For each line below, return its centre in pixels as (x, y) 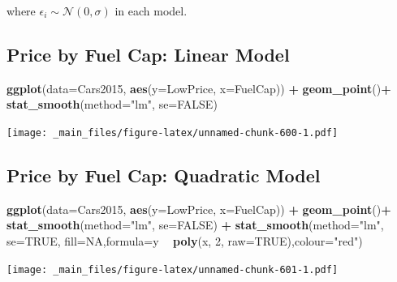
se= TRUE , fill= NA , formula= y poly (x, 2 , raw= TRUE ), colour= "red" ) (185, 241)
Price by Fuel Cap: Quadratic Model (164, 175)
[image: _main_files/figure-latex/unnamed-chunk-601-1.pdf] (173, 269)
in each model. (151, 11)
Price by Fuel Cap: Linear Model (148, 54)
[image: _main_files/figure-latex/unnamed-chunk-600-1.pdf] (173, 132)
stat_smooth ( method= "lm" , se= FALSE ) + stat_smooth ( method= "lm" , (195, 225)
